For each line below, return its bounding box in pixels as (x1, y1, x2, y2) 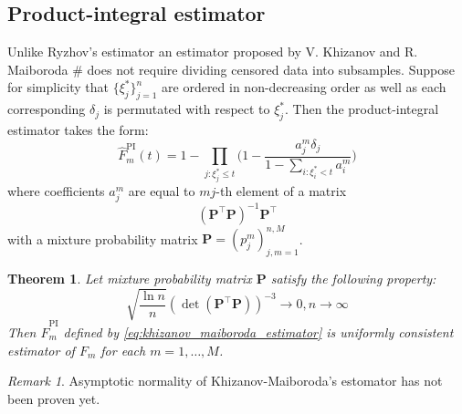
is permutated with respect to (103, 99, 270, 119)
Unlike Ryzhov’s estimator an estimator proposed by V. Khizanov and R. (7, 42, 418, 61)
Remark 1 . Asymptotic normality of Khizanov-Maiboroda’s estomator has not (7, 371, 443, 390)
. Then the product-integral (285, 99, 439, 119)
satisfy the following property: (270, 269, 436, 288)
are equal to (128, 181, 195, 201)
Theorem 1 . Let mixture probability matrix (7, 269, 252, 288)
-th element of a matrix (215, 181, 347, 201)
